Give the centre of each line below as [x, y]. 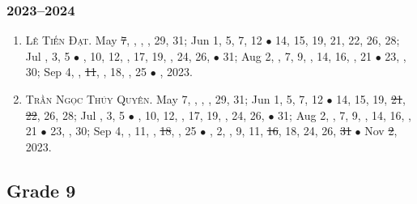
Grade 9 [41, 190]
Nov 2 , [381, 131]
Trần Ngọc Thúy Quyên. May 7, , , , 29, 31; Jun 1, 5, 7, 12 [174, 99]
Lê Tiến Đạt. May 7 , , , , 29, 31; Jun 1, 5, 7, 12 [144, 40]
